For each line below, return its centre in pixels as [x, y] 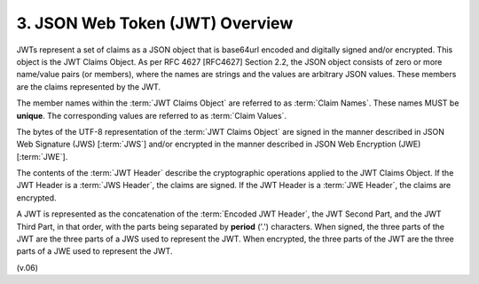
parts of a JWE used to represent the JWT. [94, 251]
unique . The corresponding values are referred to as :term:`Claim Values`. [152, 115]
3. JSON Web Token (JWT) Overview [155, 23]
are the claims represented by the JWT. [89, 87]
